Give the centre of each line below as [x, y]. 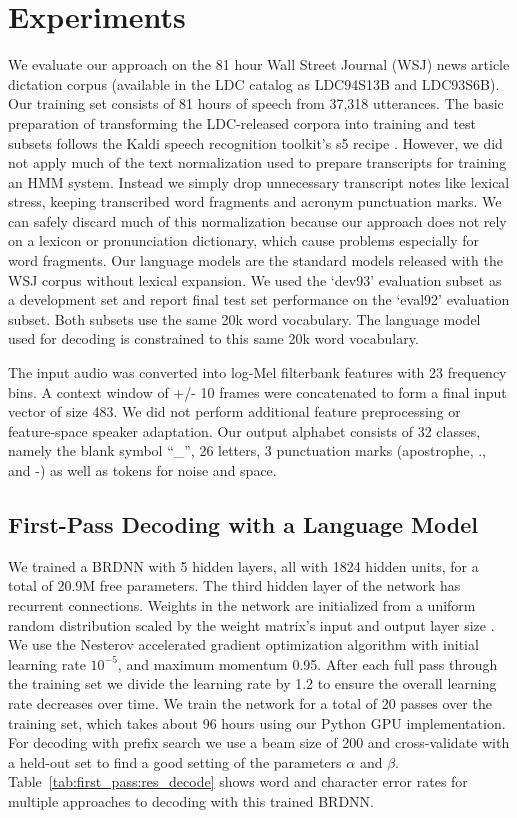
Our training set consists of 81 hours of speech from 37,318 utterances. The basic [256, 103]
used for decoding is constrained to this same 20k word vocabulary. [213, 338]
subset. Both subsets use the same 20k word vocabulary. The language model [244, 318]
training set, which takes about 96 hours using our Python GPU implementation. [257, 722]
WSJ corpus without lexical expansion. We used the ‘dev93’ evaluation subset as [255, 279]
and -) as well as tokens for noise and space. [142, 470]
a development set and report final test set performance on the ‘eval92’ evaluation [259, 299]
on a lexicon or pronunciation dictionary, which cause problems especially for [244, 240]
